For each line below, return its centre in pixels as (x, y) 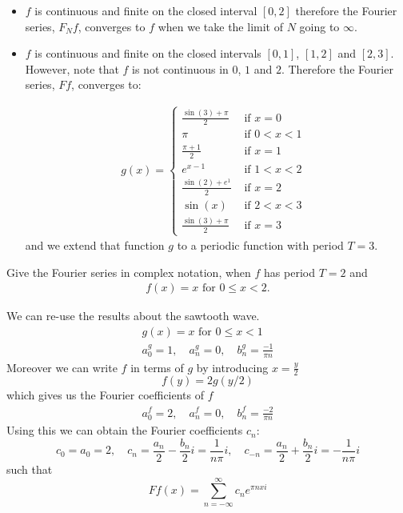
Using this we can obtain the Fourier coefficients (125, 430)
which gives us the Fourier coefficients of (106, 395)
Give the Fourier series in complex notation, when (129, 272)
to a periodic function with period (260, 245)
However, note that (72, 68)
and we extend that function (95, 245)
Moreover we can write (62, 367)
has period (289, 272)
